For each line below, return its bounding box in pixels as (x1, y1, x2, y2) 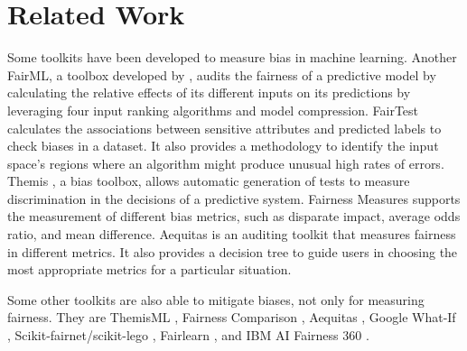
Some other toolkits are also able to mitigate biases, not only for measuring (7, 290, 425, 309)
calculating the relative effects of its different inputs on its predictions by (7, 83, 411, 102)
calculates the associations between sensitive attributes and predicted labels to (7, 118, 442, 137)
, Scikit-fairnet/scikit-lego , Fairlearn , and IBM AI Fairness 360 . (7, 326, 369, 345)
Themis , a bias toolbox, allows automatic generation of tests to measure (7, 171, 410, 190)
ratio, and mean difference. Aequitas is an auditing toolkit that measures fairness (7, 225, 456, 244)
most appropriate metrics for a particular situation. (7, 260, 292, 279)
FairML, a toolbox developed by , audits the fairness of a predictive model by (7, 65, 436, 84)
